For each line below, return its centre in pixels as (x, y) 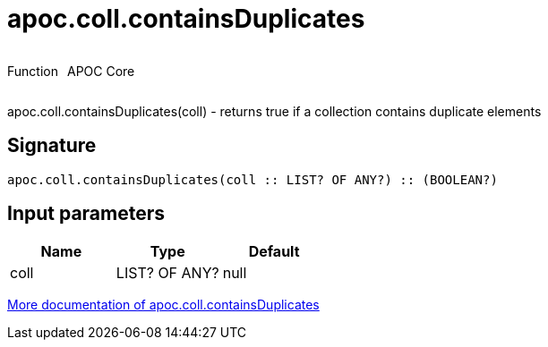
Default (274, 252)
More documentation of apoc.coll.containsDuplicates (163, 305)
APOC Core (101, 71)
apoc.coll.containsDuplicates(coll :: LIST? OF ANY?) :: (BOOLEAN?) (253, 179)
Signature (52, 146)
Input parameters (86, 214)
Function (33, 71)
